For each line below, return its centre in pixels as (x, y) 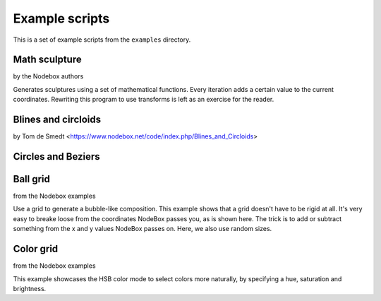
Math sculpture (47, 60)
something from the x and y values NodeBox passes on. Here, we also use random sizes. (143, 229)
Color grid (36, 249)
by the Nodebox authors (48, 76)
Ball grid (32, 179)
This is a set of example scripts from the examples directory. (102, 40)
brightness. (30, 288)
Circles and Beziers (56, 157)
